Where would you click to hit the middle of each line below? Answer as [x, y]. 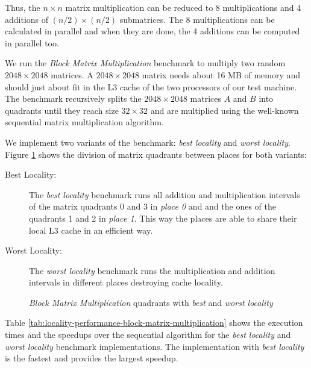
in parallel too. [32, 42]
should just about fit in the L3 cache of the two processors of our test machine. [151, 86]
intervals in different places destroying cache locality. [126, 282]
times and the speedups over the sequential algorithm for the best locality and [148, 335]
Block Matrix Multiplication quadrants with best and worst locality [151, 302]
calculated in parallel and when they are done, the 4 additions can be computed [152, 31]
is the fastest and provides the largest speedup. [92, 358]
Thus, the [23, 7]
